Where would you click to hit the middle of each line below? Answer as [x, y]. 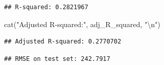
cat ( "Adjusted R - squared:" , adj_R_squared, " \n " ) [82, 24]
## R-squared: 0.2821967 [46, 7]
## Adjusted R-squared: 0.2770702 [63, 42]
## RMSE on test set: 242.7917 [57, 59]
